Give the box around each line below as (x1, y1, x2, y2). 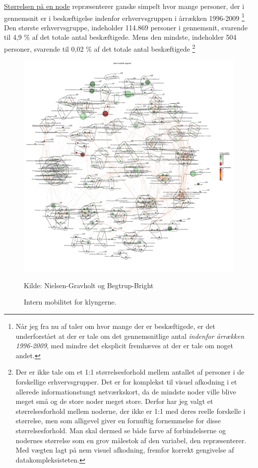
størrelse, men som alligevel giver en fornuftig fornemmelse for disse (15, 415, 221, 426)
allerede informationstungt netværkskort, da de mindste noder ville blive (15, 386, 236, 396)
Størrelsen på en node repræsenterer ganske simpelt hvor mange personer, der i (4, 1, 245, 11)
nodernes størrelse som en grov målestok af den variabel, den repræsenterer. (15, 435, 247, 445)
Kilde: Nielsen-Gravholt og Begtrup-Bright (24, 280, 154, 290)
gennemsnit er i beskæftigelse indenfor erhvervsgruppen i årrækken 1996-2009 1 (4, 11, 245, 23)
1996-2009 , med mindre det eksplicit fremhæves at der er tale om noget (15, 340, 233, 351)
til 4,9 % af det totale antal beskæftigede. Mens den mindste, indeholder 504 (4, 32, 237, 42)
